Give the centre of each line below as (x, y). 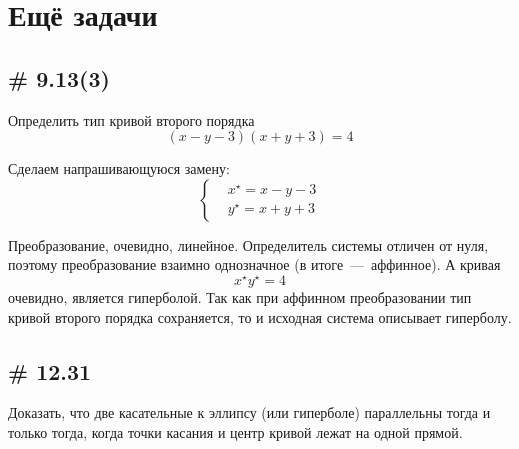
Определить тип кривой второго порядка (131, 119)
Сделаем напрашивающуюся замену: (119, 168)
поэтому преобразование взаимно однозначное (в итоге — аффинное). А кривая (254, 264)
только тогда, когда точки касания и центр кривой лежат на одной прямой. (235, 432)
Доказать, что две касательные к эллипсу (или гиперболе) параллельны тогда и (249, 412)
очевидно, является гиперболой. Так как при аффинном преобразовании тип (240, 297)
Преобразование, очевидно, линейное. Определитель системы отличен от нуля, (248, 244)
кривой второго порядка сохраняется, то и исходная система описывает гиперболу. (260, 316)
